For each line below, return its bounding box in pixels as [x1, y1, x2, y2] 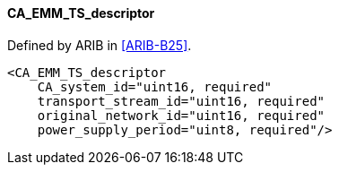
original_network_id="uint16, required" [37, 107, 326, 123]
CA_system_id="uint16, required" [37, 79, 273, 94]
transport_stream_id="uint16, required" [37, 93, 326, 108]
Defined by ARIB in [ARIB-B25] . [7, 37, 192, 53]
